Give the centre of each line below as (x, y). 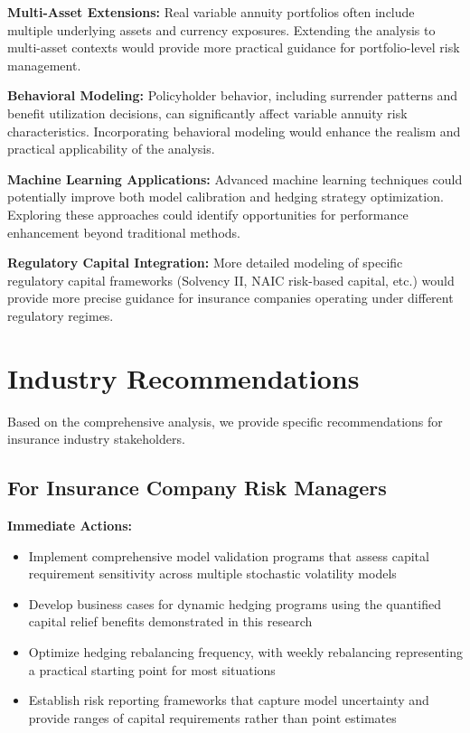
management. (44, 65)
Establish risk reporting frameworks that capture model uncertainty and (229, 700)
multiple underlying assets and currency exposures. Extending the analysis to (221, 29)
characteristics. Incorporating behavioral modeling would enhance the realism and (234, 131)
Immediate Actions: (70, 526)
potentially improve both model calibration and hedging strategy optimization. (226, 197)
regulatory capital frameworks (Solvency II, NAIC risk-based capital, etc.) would (231, 280)
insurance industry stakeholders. (96, 439)
